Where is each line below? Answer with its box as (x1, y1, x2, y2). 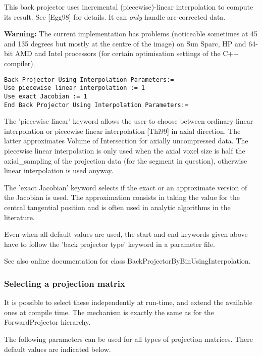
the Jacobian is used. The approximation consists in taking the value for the (4, 192, 240, 202)
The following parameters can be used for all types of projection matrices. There (4, 333, 253, 344)
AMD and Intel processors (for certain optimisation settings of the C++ (15, 48, 239, 59)
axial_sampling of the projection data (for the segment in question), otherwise (4, 155, 247, 166)
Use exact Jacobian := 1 (4, 92, 87, 100)
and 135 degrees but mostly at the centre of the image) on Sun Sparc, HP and (4, 38, 246, 48)
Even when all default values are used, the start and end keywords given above (4, 229, 248, 239)
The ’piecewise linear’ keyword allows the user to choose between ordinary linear (4, 116, 253, 126)
